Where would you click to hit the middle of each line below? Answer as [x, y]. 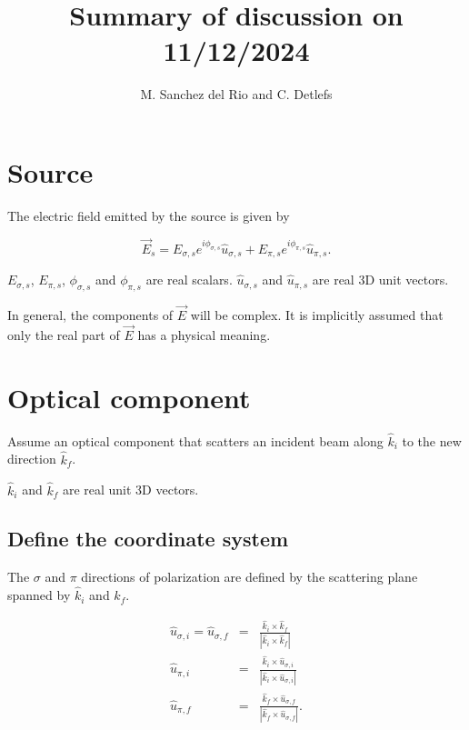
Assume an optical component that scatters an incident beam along [195, 440]
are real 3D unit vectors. [380, 280]
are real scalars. [189, 280]
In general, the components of [90, 315]
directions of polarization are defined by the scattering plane [249, 577]
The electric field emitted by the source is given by [149, 215]
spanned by [39, 595]
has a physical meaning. [204, 334]
